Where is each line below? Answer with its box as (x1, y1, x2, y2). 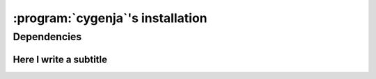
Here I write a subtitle (13, 53, 108, 65)
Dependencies (13, 30, 82, 43)
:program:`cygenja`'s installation (13, 10, 207, 26)
